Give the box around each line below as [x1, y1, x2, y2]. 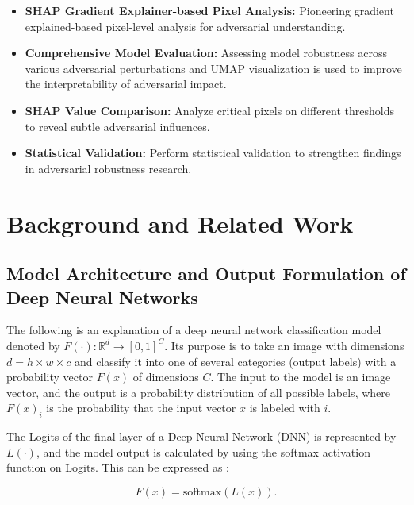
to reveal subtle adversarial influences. [25, 118, 210, 134]
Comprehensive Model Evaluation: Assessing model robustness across [25, 44, 387, 61]
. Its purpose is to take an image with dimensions [164, 337, 404, 353]
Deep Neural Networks [6, 284, 198, 309]
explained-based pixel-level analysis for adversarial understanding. [25, 17, 346, 34]
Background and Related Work [6, 206, 354, 239]
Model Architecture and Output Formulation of [6, 261, 406, 286]
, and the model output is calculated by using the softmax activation [36, 443, 370, 460]
